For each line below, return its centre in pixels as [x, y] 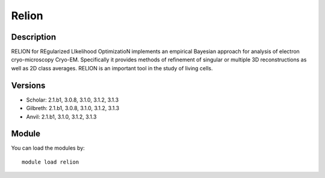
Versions [28, 85]
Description [34, 37]
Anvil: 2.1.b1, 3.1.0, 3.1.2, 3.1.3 [61, 117]
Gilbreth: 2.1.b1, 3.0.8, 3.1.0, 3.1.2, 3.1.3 [73, 108]
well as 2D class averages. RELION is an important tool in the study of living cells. [112, 68]
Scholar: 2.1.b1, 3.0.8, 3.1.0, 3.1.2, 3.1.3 [73, 100]
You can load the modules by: [48, 148]
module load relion [51, 162]
